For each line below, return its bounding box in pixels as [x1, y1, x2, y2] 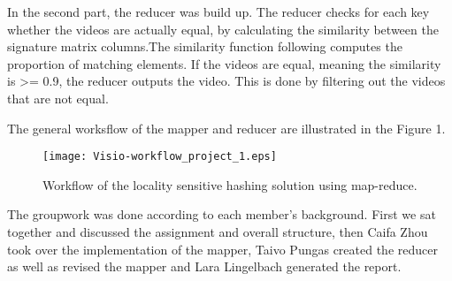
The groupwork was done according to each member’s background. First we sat [7, 205, 436, 224]
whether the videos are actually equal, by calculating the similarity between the [7, 19, 439, 38]
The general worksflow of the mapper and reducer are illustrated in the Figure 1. [7, 118, 446, 137]
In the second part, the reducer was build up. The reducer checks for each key [7, 3, 430, 20]
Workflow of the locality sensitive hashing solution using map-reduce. [42, 175, 418, 194]
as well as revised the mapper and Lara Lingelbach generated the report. [7, 257, 402, 276]
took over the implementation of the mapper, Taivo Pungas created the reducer [7, 239, 438, 258]
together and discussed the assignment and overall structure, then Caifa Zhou [7, 223, 428, 240]
